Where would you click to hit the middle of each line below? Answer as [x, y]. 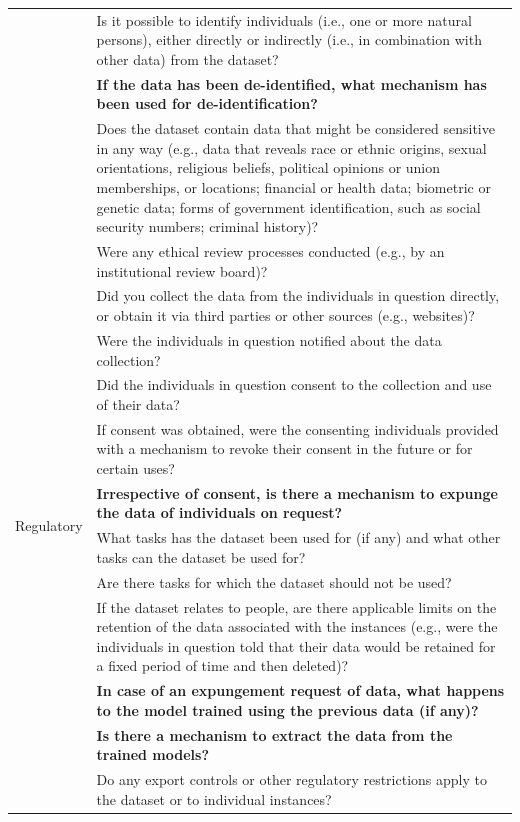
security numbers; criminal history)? [207, 226]
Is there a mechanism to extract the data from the [274, 734]
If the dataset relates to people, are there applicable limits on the [296, 606]
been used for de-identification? [207, 103]
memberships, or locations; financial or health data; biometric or [293, 187]
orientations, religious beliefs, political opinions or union [268, 167]
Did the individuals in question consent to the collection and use [294, 384]
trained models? [153, 754]
